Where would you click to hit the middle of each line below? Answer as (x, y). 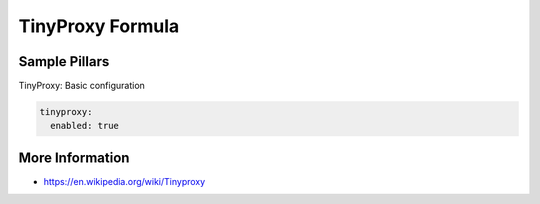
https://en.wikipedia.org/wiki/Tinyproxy (124, 181)
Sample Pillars (64, 61)
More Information (74, 157)
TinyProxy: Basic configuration (81, 86)
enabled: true (85, 126)
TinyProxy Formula (99, 26)
